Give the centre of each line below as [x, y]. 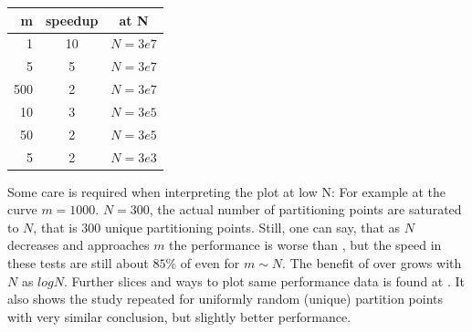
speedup [72, 20]
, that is [55, 227]
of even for [210, 263]
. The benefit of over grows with [372, 263]
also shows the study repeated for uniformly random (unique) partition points [226, 299]
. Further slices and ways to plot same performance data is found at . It [265, 280]
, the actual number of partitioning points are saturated [305, 209]
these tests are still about [78, 263]
